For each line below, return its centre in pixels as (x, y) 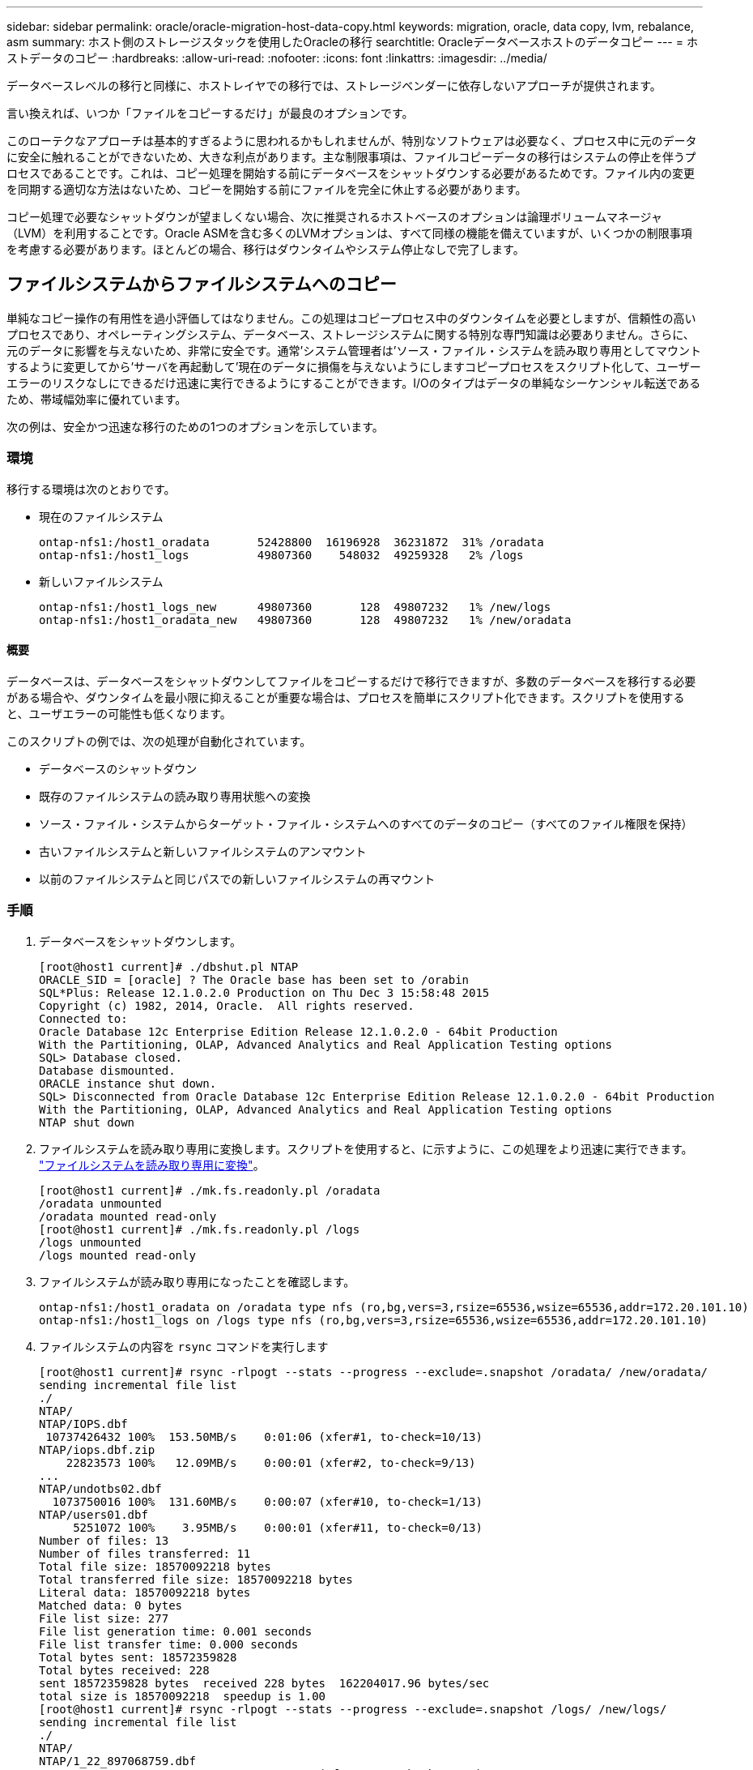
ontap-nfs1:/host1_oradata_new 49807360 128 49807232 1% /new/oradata (305, 620)
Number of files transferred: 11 (145, 1553)
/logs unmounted (90, 1242)
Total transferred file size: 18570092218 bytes (196, 1579)
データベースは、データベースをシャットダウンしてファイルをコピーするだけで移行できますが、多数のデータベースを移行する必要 (351, 681)
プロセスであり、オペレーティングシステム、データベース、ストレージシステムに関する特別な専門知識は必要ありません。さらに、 (351, 334)
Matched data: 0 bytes (111, 1605)
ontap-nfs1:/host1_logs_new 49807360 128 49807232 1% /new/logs (295, 607)
